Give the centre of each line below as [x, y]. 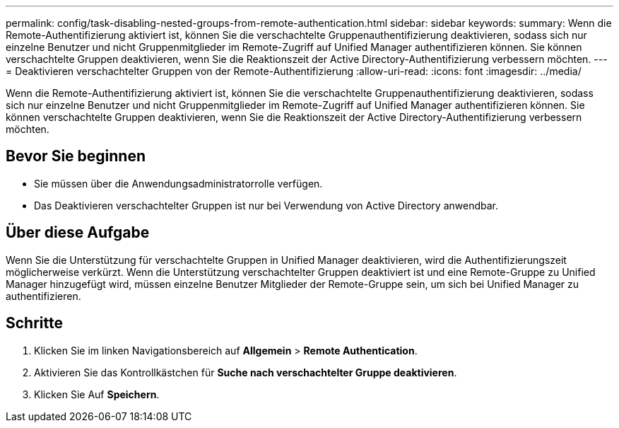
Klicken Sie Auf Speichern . [97, 394]
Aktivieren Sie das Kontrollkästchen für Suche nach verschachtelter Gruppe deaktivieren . [246, 372]
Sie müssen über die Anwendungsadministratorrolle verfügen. [178, 183]
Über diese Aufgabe [78, 233]
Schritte [34, 323]
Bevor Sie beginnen [76, 156]
